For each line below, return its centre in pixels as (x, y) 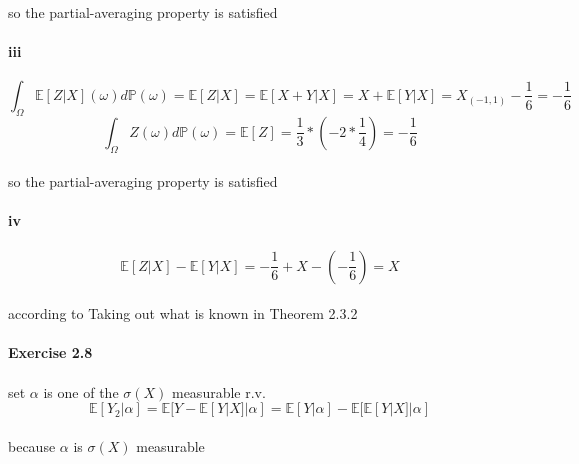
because (32, 445)
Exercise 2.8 (50, 352)
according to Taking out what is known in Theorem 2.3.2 (183, 313)
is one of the (81, 391)
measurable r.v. (218, 391)
